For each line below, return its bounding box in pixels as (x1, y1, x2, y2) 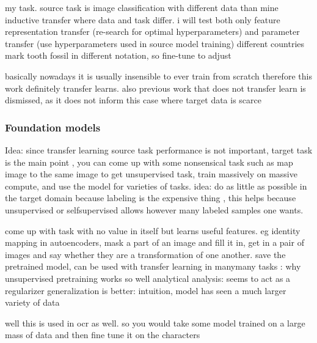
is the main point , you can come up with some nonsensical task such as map (5, 155, 293, 168)
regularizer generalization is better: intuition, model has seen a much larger (5, 284, 286, 297)
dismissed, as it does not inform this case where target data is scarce (5, 94, 261, 106)
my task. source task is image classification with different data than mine (5, 1, 279, 13)
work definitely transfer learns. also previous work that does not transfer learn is (5, 81, 306, 94)
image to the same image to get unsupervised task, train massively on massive (5, 168, 297, 180)
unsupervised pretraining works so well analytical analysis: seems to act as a (5, 271, 291, 284)
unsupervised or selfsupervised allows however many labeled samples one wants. (5, 203, 304, 216)
